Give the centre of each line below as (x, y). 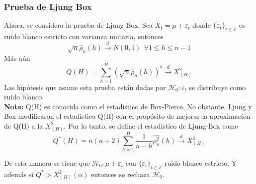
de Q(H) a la (24, 125)
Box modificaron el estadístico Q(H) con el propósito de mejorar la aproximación (127, 116)
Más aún (17, 58)
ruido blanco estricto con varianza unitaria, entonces (84, 36)
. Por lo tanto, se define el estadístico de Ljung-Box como (151, 125)
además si (19, 174)
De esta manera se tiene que (47, 162)
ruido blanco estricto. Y (201, 162)
